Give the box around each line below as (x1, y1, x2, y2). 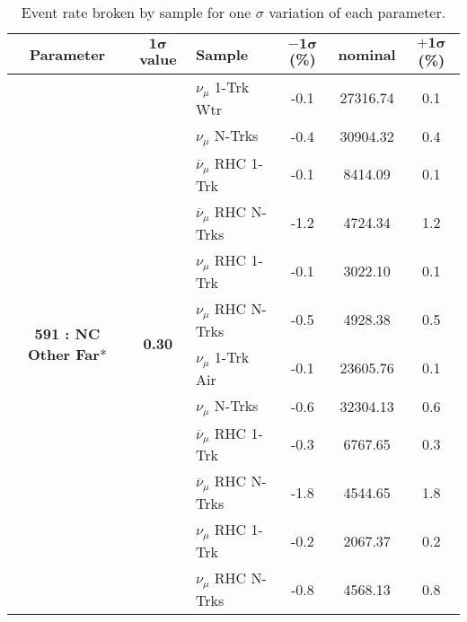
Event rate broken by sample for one (21, 2, 251, 22)
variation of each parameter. (269, 2, 446, 22)
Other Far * (27, 343, 107, 364)
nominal (338, 43, 396, 65)
